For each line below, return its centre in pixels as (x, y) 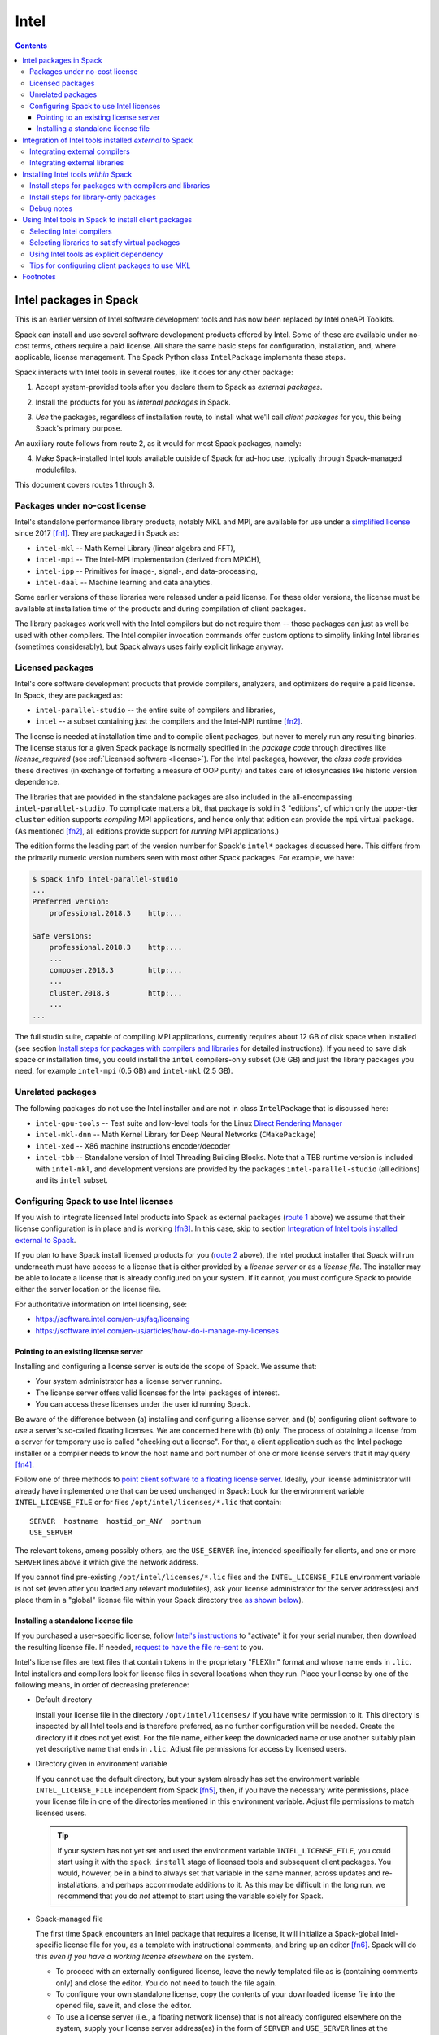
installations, (78, 1884)
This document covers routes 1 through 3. (85, 484)
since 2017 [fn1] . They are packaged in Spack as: (97, 533)
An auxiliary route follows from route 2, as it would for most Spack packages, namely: (158, 443)
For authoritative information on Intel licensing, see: (101, 1304)
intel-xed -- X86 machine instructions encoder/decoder (133, 1146)
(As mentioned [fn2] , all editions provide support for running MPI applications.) (147, 831)
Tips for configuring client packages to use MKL (110, 265)
